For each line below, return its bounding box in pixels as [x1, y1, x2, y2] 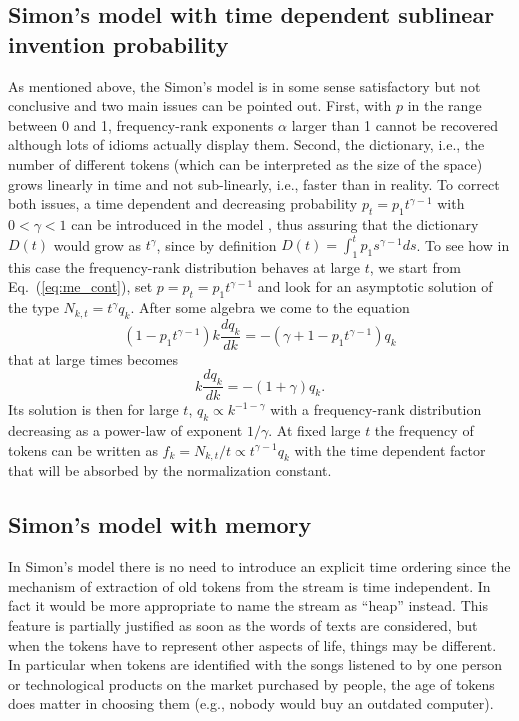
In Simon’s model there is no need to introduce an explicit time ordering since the [8, 556, 511, 577]
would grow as [53, 234, 142, 255]
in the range [407, 95, 482, 116]
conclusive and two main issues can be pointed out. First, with [8, 95, 392, 116]
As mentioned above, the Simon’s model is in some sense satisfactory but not [8, 75, 481, 96]
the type [8, 297, 59, 318]
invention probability [8, 28, 229, 59]
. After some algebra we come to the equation [130, 297, 410, 318]
